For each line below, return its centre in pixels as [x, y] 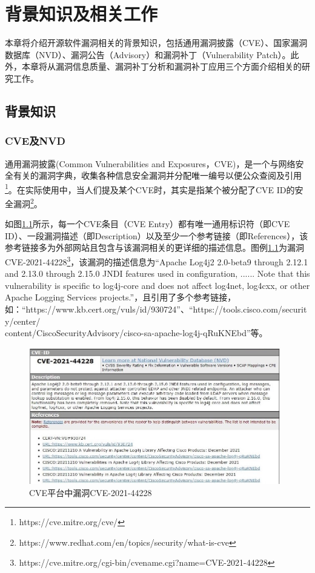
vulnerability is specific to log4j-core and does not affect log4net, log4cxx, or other [157, 285]
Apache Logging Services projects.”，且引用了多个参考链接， [121, 297]
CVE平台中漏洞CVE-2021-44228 [91, 492]
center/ [27, 321]
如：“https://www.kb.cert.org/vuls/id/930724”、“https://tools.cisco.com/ [144, 309]
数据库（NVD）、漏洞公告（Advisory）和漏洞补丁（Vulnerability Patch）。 [148, 54]
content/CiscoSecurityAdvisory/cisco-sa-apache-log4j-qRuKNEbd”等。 [136, 333]
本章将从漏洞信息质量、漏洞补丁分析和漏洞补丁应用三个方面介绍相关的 [161, 66]
